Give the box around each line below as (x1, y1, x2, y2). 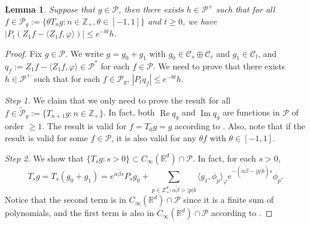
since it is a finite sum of (183, 193, 273, 206)
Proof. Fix (5, 47, 42, 59)
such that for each (34, 72, 101, 84)
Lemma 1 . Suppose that (5, 3, 95, 15)
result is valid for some (5, 131, 88, 144)
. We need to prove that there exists (153, 59, 285, 72)
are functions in (223, 106, 280, 118)
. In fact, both (103, 106, 155, 118)
